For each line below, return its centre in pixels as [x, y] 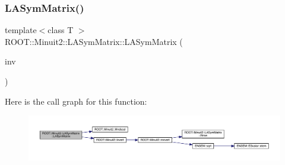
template [21, 30]
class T [61, 30]
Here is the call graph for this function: [76, 101]
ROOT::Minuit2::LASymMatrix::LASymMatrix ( [94, 41]
